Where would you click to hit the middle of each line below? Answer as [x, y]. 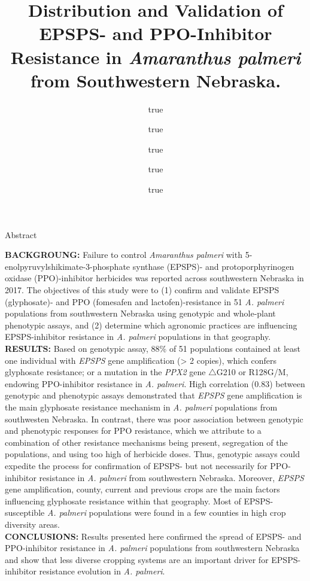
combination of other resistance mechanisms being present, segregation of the [146, 442]
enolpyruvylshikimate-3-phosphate [68, 266]
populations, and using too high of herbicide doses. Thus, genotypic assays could [153, 454]
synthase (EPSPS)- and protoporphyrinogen [213, 266]
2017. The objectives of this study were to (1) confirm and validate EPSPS [142, 290]
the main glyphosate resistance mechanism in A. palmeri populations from [141, 407]
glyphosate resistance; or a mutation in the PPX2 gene [105, 372]
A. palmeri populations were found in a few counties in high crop [166, 512]
